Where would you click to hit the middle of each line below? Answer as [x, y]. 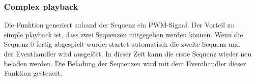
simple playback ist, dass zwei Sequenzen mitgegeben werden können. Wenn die [124, 34]
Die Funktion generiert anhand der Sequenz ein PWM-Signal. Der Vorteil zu [119, 25]
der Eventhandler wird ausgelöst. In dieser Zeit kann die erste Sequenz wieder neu [128, 54]
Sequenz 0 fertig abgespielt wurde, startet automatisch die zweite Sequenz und [122, 44]
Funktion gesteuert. [33, 73]
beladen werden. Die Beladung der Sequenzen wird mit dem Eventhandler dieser [125, 63]
